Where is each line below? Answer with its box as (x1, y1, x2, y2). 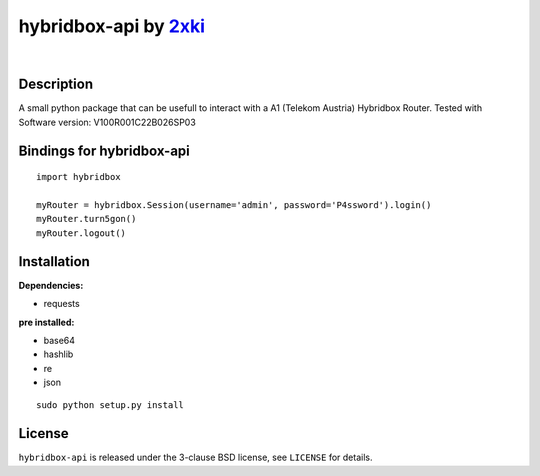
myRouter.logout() (36, 227, 127, 239)
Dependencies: (18, 279, 84, 291)
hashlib (43, 348, 74, 360)
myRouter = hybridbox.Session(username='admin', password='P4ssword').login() (36, 200, 432, 211)
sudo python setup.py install (36, 400, 185, 411)
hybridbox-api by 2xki (18, 15, 205, 37)
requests (43, 298, 80, 310)
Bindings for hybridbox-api (18, 142, 190, 159)
